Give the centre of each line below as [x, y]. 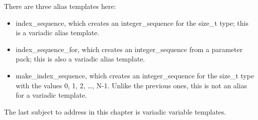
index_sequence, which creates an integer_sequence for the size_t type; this [132, 23]
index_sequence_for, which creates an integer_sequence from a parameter [129, 49]
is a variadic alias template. [57, 32]
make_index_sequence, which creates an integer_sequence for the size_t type [135, 75]
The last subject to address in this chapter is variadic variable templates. [115, 111]
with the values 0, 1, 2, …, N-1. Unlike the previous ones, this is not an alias [131, 85]
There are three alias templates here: [60, 6]
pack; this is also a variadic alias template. [80, 59]
